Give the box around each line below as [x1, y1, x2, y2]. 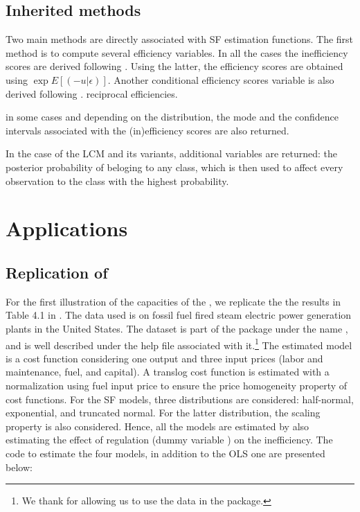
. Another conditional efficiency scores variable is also [107, 72, 334, 87]
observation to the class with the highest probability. [6, 173, 229, 188]
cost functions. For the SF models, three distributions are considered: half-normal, [6, 391, 354, 406]
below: [6, 459, 33, 474]
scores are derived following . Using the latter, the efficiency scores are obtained [6, 59, 343, 73]
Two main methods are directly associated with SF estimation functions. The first [6, 32, 354, 46]
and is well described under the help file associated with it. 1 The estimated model [6, 335, 352, 352]
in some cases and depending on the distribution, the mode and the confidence [6, 109, 339, 124]
